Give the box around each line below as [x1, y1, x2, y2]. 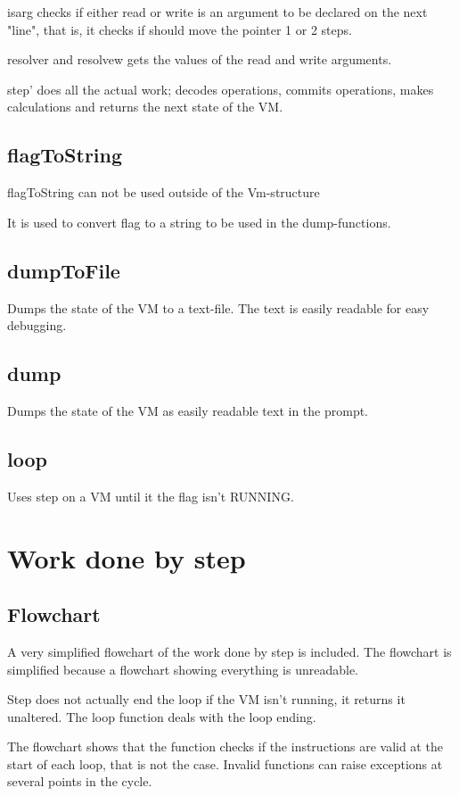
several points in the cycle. [7, 772, 152, 791]
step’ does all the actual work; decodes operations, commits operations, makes [7, 79, 434, 98]
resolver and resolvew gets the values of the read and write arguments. [7, 50, 392, 69]
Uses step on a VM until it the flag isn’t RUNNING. [7, 486, 294, 505]
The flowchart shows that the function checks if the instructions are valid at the [7, 737, 443, 756]
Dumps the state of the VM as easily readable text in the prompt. [7, 401, 369, 419]
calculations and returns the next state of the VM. [7, 97, 283, 116]
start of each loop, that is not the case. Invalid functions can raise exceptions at [7, 754, 443, 773]
